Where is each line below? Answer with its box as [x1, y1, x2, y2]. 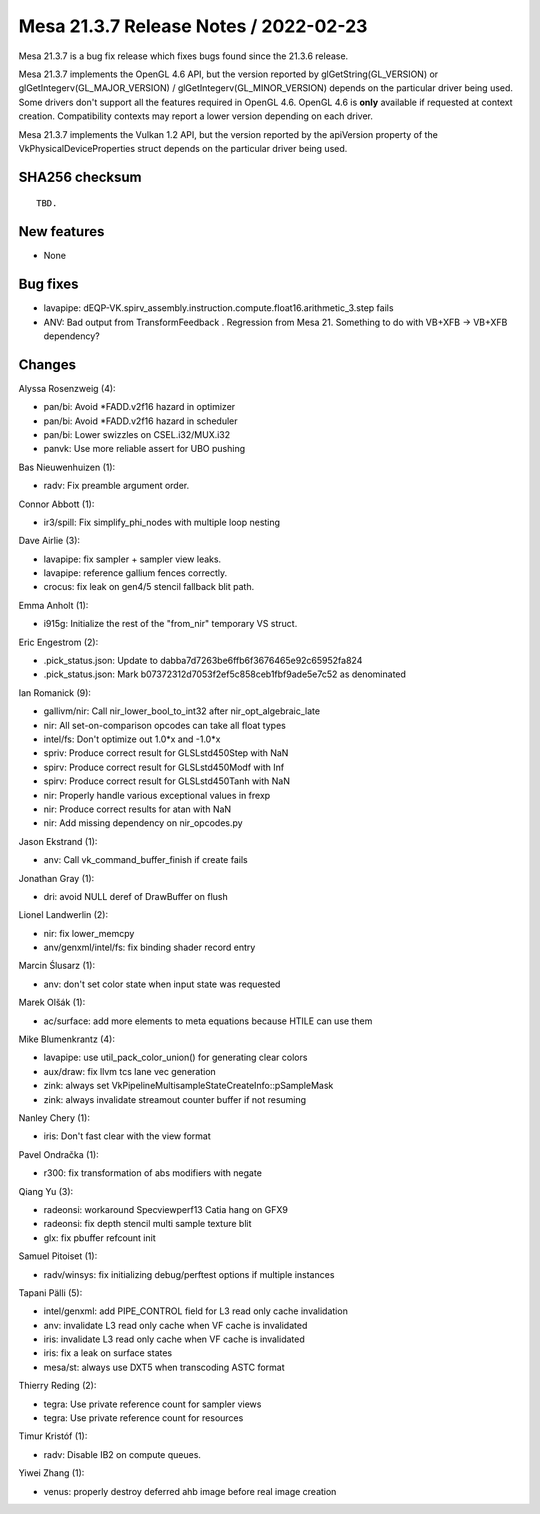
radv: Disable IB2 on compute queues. [43, 1448, 202, 1460]
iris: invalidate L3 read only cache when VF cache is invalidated [43, 1333, 305, 1345]
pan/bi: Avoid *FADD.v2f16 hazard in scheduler [43, 415, 239, 427]
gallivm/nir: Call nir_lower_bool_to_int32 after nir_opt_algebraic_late [43, 705, 320, 717]
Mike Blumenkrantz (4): [18, 1033, 115, 1045]
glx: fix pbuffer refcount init [43, 1231, 157, 1244]
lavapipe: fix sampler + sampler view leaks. [43, 553, 222, 565]
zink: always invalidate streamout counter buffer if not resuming [43, 1093, 307, 1105]
